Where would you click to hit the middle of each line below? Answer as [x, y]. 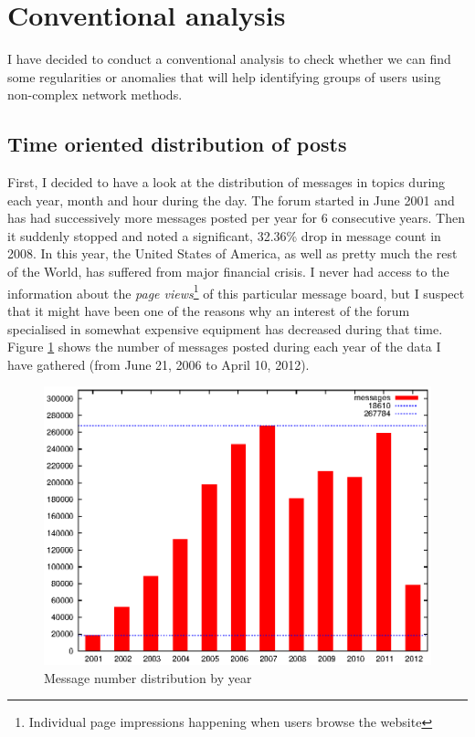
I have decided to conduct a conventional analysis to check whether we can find [229, 59]
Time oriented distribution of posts [177, 144]
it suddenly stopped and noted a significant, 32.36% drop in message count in [224, 235]
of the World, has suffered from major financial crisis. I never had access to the [228, 272]
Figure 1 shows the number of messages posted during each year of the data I [224, 347]
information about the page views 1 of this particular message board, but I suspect [236, 291]
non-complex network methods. [95, 95]
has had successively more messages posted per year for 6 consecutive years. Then [236, 218]
